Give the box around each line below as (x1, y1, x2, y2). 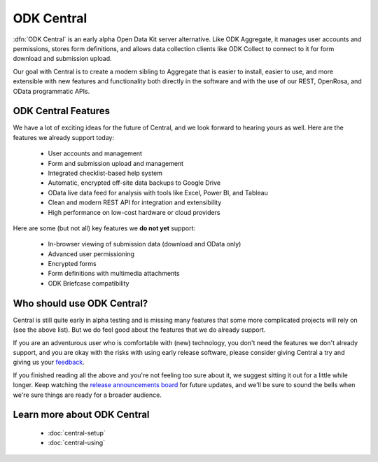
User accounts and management (48, 149, 143, 157)
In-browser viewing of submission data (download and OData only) (48, 240, 241, 248)
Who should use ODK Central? (13, 297, 148, 309)
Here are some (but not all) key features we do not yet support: (13, 224, 196, 232)
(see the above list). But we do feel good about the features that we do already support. (13, 325, 266, 334)
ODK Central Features (13, 105, 111, 117)
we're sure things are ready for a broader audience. (13, 391, 162, 399)
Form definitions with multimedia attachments (48, 269, 180, 278)
